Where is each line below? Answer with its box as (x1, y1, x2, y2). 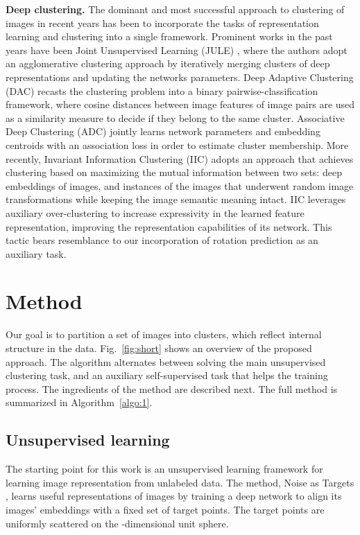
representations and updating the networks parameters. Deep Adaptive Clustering (6, 69, 354, 84)
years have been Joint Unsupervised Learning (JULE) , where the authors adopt (6, 42, 348, 57)
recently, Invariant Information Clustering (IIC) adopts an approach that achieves (6, 151, 354, 166)
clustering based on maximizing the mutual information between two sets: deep (6, 165, 342, 179)
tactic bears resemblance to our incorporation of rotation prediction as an (6, 233, 318, 247)
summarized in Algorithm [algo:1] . (6, 395, 153, 410)
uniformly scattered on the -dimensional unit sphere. (6, 516, 229, 530)
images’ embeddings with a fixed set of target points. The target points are (6, 502, 325, 516)
